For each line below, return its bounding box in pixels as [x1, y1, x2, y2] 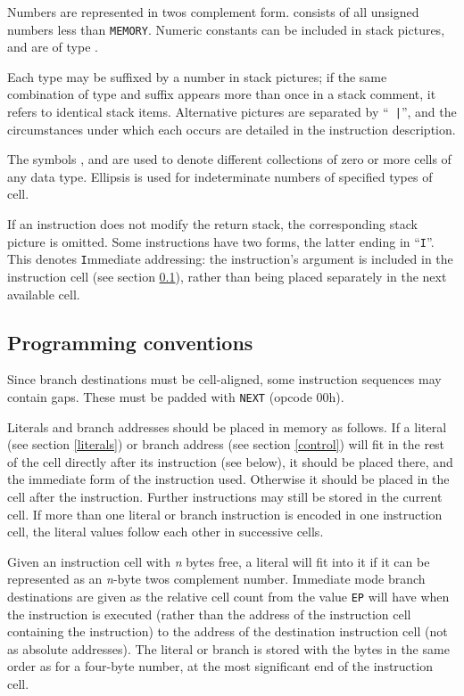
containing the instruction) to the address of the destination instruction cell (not [7, 622, 448, 641]
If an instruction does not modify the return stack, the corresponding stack [7, 215, 418, 233]
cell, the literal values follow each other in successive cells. [7, 522, 324, 541]
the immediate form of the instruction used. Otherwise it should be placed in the [7, 470, 450, 488]
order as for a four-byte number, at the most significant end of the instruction [7, 657, 433, 676]
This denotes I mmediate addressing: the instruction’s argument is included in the [7, 250, 453, 268]
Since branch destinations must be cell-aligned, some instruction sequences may [7, 370, 442, 389]
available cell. [7, 284, 80, 303]
